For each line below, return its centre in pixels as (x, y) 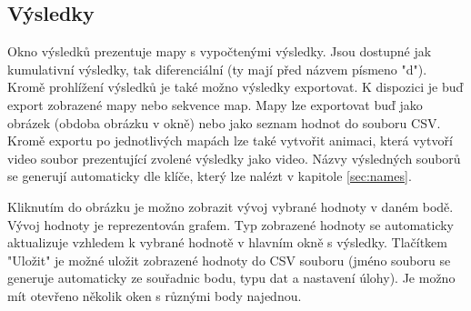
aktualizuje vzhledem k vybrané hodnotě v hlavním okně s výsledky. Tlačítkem (227, 242)
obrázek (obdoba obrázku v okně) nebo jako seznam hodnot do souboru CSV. (224, 122)
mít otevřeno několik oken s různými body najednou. (155, 295)
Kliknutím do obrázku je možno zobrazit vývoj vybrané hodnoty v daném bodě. (230, 206)
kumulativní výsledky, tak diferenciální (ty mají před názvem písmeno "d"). (217, 69)
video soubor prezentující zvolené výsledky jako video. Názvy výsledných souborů (234, 158)
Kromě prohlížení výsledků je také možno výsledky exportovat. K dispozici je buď (235, 87)
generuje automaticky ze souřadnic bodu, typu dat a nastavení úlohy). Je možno (231, 278)
